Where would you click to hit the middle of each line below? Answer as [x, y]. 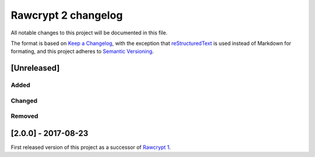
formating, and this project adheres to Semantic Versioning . [82, 51]
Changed [24, 100]
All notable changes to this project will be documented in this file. [89, 33]
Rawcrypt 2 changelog [67, 15]
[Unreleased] [35, 68]
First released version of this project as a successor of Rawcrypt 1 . [91, 147]
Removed [24, 116]
